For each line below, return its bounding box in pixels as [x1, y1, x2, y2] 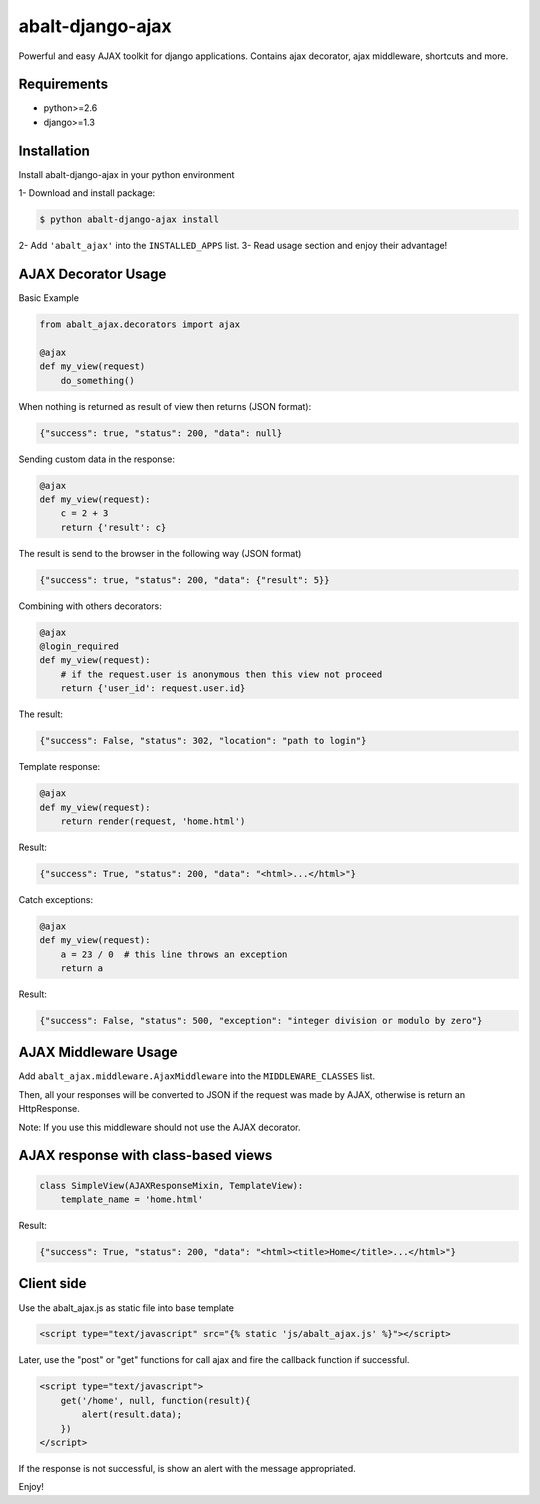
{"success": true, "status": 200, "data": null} [39, 427, 283, 439]
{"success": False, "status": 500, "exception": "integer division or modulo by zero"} [39, 1015, 483, 1026]
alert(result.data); [81, 1409, 183, 1420]
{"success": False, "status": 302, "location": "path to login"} [39, 735, 367, 747]
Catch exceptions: [18, 893, 94, 905]
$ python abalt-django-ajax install [39, 214, 220, 225]
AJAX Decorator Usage [18, 265, 167, 282]
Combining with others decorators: [18, 600, 162, 612]
